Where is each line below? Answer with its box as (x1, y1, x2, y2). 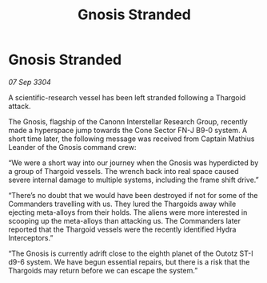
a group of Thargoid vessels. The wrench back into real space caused (8, 166, 239, 176)
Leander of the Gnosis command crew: (8, 142, 137, 152)
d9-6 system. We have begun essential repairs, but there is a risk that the (8, 257, 250, 266)
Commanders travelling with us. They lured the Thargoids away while (8, 199, 237, 208)
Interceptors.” (8, 232, 54, 242)
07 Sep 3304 (8, 77, 52, 87)
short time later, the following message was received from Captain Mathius (8, 134, 255, 144)
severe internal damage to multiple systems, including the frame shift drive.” (8, 175, 259, 184)
